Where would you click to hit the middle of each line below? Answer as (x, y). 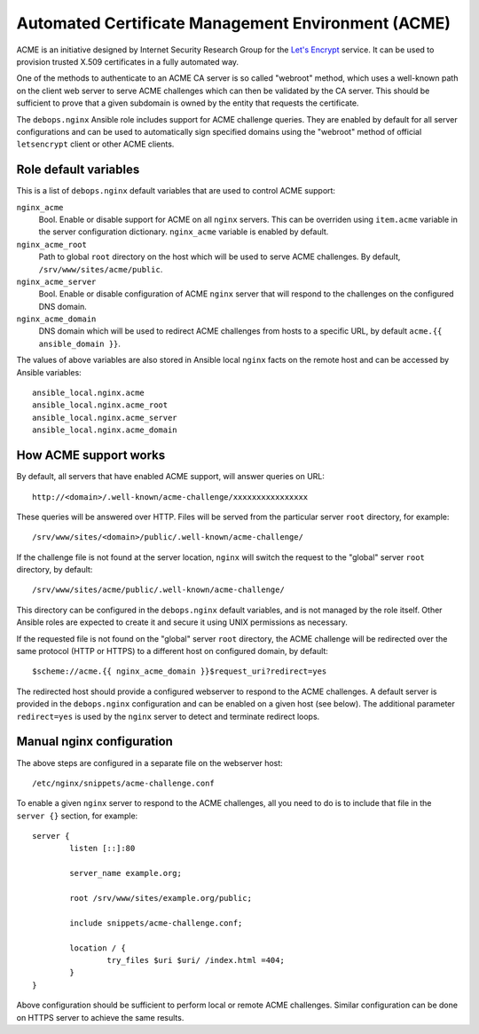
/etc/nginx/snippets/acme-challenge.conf (123, 783)
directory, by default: (55, 570)
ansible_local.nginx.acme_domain (105, 430)
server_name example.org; (126, 873)
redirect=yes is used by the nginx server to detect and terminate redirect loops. (168, 716)
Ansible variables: (49, 372)
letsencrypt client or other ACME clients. (95, 144)
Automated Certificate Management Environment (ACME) (234, 23)
